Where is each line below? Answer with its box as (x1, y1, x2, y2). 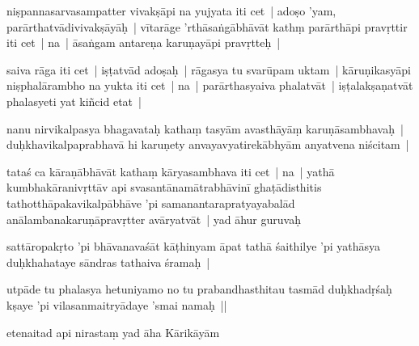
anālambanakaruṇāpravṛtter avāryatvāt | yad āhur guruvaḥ (6, 210, 301, 227)
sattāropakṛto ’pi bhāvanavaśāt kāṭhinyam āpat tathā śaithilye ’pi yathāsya (6, 238, 381, 255)
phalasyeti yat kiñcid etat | (6, 92, 142, 109)
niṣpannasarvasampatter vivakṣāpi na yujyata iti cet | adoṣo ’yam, (6, 2, 336, 19)
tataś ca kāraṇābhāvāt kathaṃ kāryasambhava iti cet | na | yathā (6, 162, 335, 179)
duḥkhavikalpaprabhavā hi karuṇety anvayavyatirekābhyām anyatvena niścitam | (6, 136, 409, 153)
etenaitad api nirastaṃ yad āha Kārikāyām (6, 323, 220, 340)
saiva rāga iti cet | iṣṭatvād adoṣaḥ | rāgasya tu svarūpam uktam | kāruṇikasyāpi (6, 61, 411, 78)
